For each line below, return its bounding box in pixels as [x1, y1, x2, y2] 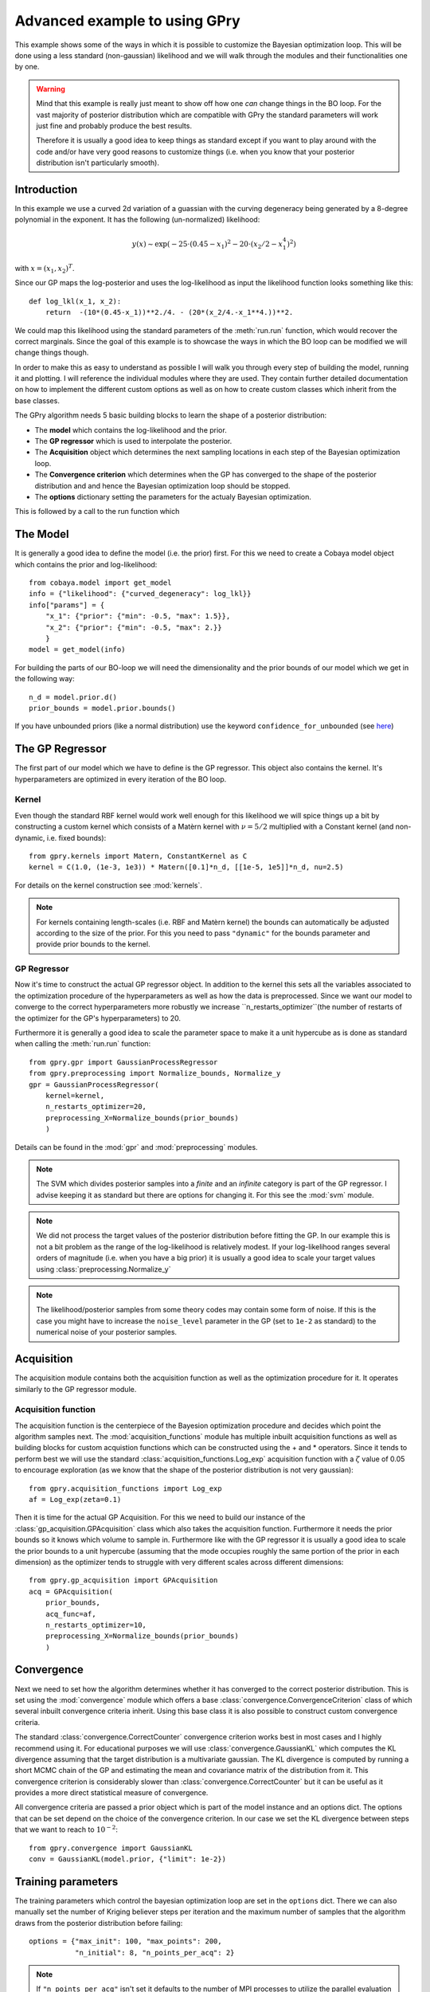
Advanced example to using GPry [14, 12, 240, 29]
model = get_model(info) [29, 645, 126, 654]
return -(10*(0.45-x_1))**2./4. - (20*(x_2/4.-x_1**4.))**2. [45, 308, 294, 317]
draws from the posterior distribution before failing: [14, 1918, 183, 1927]
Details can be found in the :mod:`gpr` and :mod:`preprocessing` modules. [14, 1142, 258, 1151]
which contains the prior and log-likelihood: [14, 559, 158, 569]
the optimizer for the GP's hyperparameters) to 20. [14, 1013, 182, 1023]
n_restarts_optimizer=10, [45, 1620, 147, 1629]
